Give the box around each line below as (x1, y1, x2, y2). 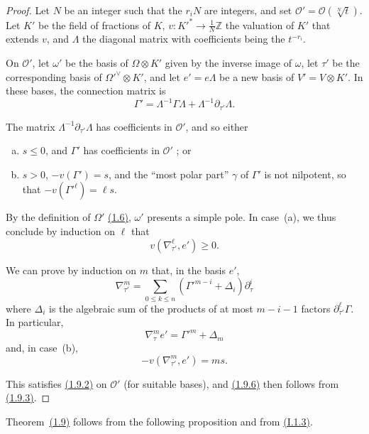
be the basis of (65, 55, 128, 70)
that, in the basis (151, 262, 226, 277)
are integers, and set (204, 3, 292, 17)
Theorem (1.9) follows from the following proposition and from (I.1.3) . (6, 413, 313, 428)
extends (6, 31, 39, 46)
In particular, (6, 315, 64, 330)
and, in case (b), (6, 340, 78, 355)
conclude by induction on (6, 224, 116, 239)
